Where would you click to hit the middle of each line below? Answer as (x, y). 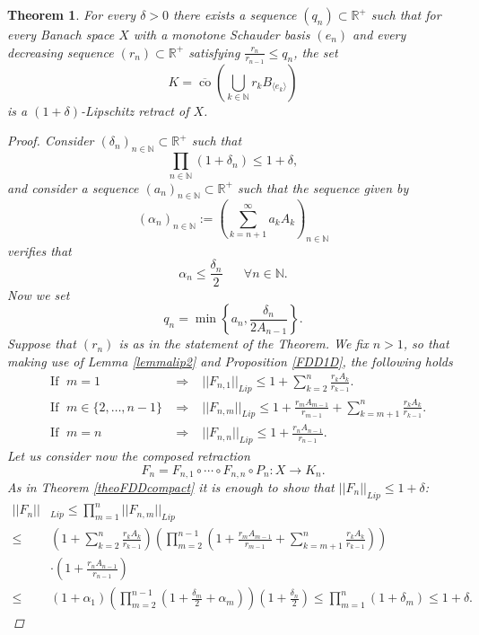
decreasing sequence (61, 52)
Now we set (39, 294)
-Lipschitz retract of (135, 110)
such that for (406, 14)
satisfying (214, 52)
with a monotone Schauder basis (222, 34)
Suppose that (42, 344)
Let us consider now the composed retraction (129, 455)
